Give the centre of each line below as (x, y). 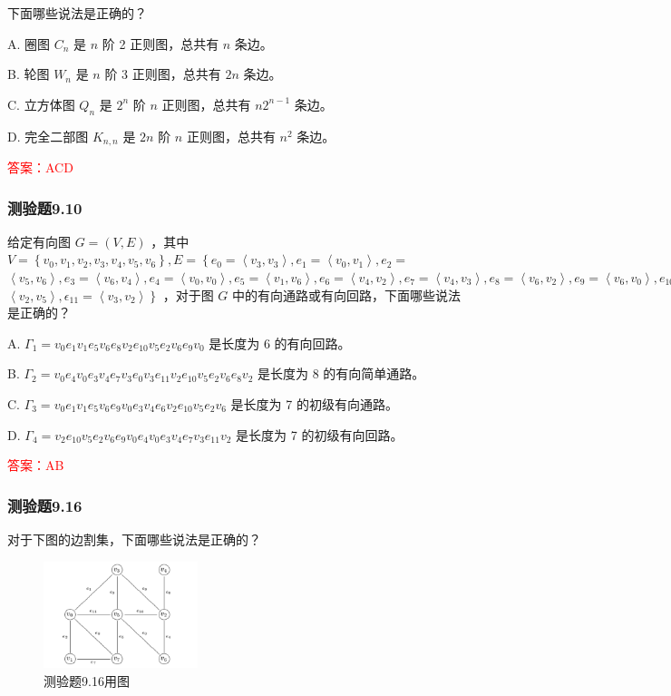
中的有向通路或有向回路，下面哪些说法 (347, 294)
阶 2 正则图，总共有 (160, 43)
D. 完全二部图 (48, 136)
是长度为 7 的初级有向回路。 (320, 434)
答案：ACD (40, 167)
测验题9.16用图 (87, 680)
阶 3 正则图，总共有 (163, 74)
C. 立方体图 (41, 104)
